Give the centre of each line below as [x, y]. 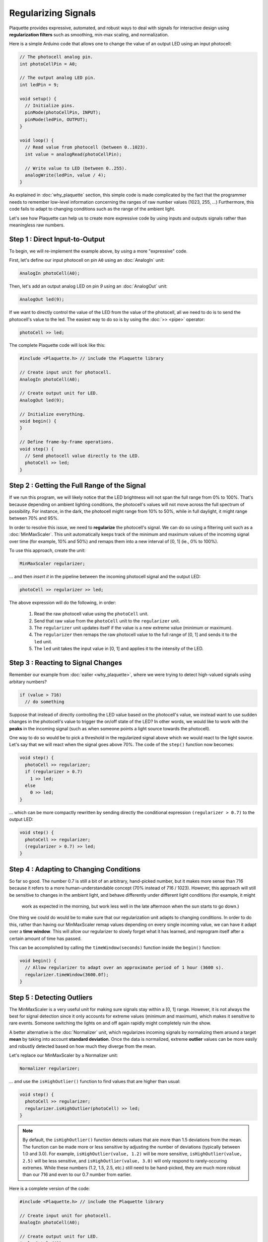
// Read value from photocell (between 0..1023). [87, 147]
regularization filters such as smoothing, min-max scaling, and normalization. [89, 34]
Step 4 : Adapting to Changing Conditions [75, 869]
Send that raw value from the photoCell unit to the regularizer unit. [107, 621]
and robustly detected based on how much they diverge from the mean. [83, 1046]
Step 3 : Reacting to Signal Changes [66, 663]
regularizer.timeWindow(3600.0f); [67, 974]
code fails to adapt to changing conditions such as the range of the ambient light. [92, 209]
